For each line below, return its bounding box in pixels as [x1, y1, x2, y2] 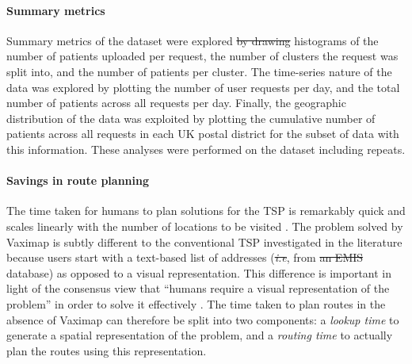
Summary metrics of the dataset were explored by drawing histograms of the [6, 32, 379, 48]
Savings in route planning [6, 172, 149, 189]
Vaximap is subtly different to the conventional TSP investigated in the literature [6, 233, 402, 250]
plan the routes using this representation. [6, 342, 207, 358]
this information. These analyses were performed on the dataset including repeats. [6, 140, 406, 157]
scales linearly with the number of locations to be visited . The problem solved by [6, 217, 403, 234]
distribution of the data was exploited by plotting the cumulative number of [6, 109, 376, 126]
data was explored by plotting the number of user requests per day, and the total [6, 79, 400, 95]
